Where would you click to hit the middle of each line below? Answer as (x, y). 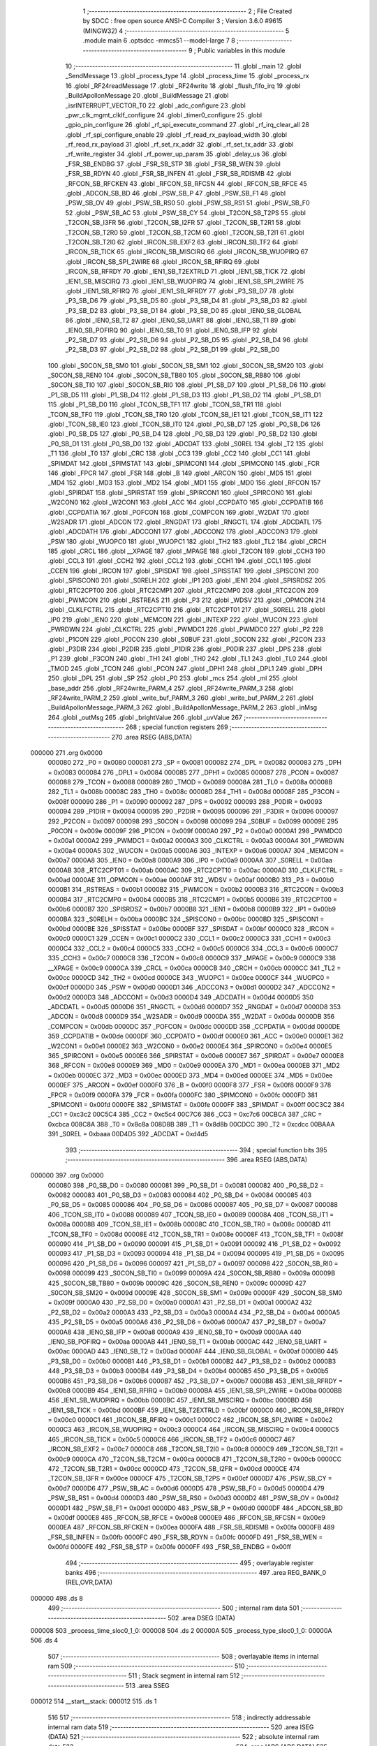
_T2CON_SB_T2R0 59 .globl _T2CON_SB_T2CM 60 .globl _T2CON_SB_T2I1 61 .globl (185, 232)
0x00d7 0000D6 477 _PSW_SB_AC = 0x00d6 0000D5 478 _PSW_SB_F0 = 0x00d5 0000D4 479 (186, 1488)
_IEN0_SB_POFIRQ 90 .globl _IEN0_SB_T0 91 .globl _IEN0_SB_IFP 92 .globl (171, 330)
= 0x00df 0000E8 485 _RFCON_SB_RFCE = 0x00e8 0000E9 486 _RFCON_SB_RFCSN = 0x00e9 (187, 1517)
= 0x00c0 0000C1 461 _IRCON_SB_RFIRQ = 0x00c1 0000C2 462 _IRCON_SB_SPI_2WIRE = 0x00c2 (190, 1420)
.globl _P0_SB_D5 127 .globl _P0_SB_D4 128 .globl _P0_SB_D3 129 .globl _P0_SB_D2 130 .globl (183, 434)
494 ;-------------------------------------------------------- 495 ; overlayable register (190, 1563)
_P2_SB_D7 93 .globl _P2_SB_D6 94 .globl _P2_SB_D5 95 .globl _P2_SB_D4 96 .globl (187, 339)
